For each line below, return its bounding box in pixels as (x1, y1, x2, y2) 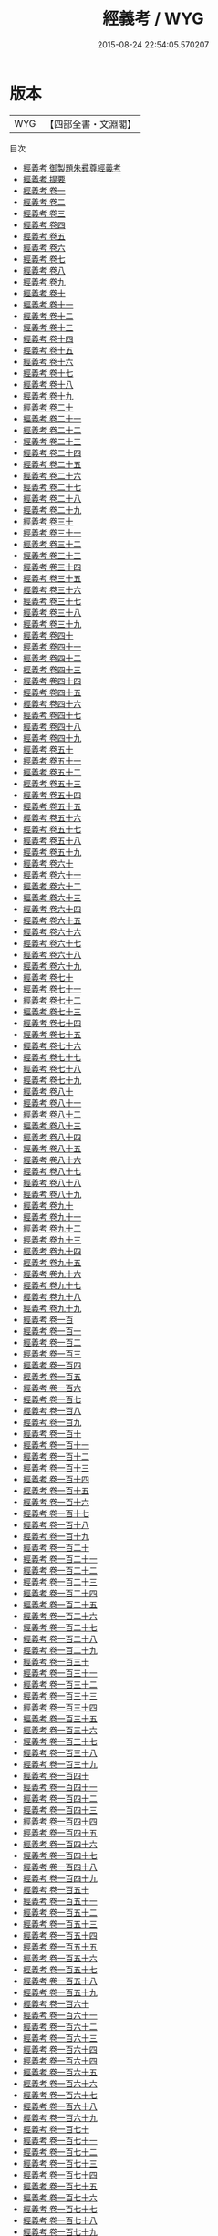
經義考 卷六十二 (22, 880, 82, 891)
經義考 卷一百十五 (22, 1484, 89, 1496)
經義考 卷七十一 (22, 983, 82, 994)
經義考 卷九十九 (22, 1302, 82, 1314)
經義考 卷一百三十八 (22, 1747, 98, 1758)
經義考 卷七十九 (22, 1074, 82, 1086)
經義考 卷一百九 (22, 1416, 82, 1428)
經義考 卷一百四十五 (22, 1826, 98, 1838)
